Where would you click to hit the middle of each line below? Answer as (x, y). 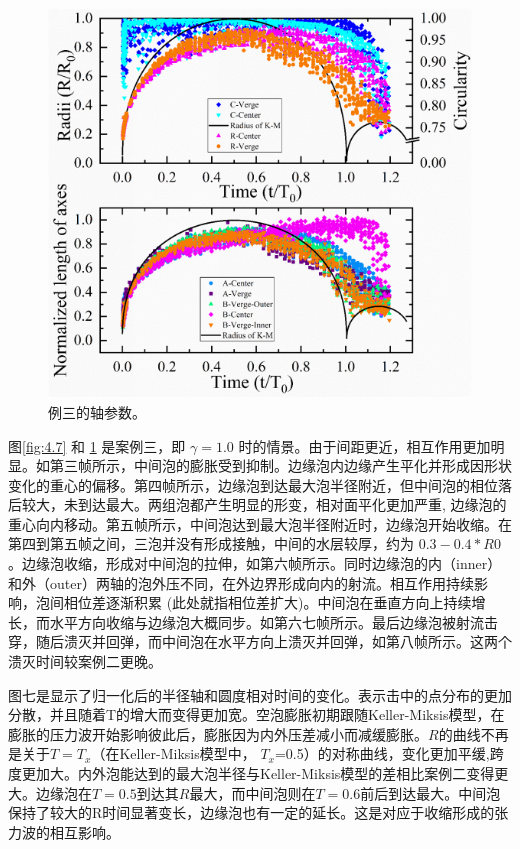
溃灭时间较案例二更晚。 (85, 661)
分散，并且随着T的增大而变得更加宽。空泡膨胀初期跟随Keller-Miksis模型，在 (256, 714)
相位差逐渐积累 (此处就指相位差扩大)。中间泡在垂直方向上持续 (267, 602)
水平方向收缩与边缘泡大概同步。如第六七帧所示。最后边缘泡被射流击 (273, 621)
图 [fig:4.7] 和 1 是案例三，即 (97, 445)
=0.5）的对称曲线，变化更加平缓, (382, 753)
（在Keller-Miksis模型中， (173, 753)
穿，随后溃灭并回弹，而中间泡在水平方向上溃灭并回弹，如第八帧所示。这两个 (260, 641)
